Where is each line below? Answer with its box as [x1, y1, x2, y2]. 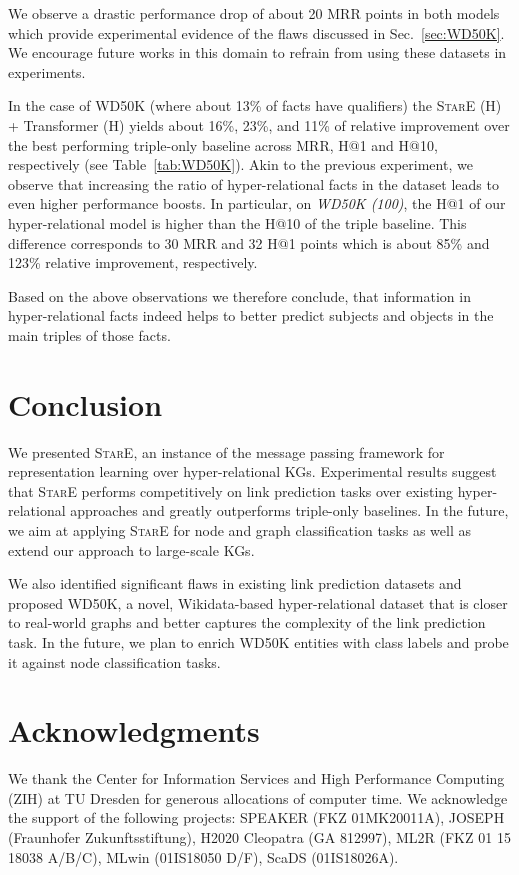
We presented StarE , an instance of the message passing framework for [8, 441, 445, 462]
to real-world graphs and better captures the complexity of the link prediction [8, 612, 486, 633]
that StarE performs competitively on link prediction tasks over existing [8, 480, 454, 501]
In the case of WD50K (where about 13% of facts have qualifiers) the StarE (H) [8, 95, 502, 116]
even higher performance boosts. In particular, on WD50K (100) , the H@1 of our [8, 193, 506, 214]
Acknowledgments [8, 710, 260, 751]
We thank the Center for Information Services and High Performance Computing [8, 768, 505, 789]
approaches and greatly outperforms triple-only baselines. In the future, [70, 500, 509, 521]
